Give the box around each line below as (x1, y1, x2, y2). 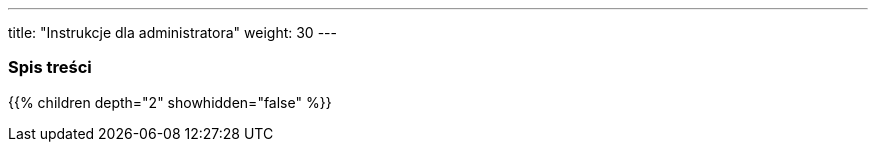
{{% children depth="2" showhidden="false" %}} (8, 93, 332, 111)
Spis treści (8, 57, 92, 78)
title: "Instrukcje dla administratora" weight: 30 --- (8, 24, 337, 41)
